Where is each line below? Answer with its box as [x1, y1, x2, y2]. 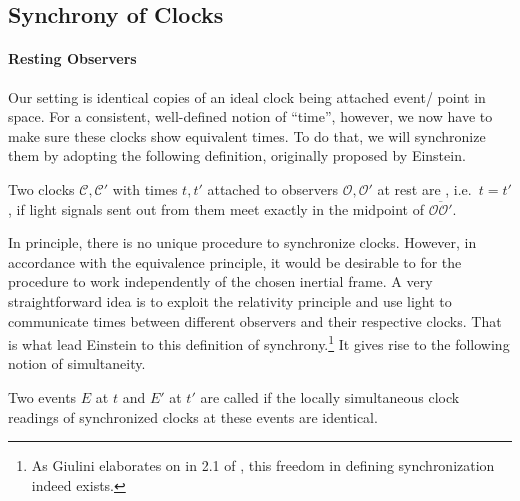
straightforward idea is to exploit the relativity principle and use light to [8, 290, 452, 311]
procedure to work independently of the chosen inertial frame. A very [8, 271, 433, 292]
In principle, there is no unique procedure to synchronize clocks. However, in [8, 232, 477, 253]
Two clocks [8, 178, 75, 199]
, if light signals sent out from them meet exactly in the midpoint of [8, 198, 424, 219]
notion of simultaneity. [8, 353, 146, 374]
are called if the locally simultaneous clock [200, 386, 460, 407]
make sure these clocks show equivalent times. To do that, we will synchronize [8, 125, 486, 146]
